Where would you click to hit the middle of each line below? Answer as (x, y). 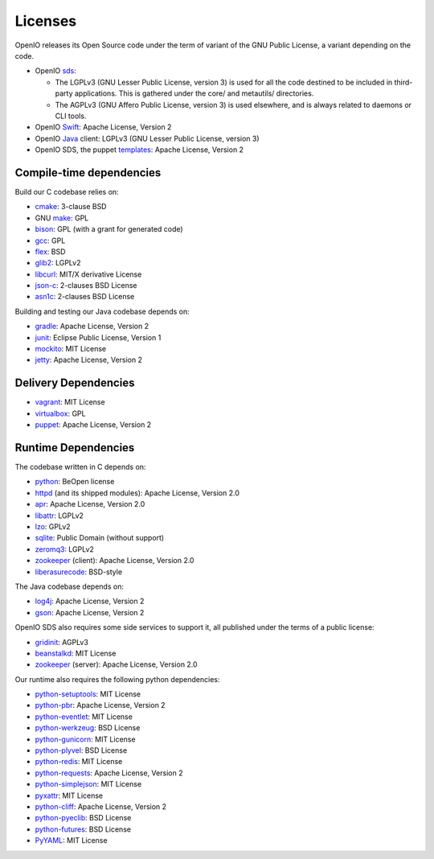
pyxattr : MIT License (69, 795)
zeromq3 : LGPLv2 (64, 549)
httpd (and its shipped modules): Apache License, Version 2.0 (137, 493)
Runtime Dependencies (75, 448)
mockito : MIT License (71, 349)
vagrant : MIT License (70, 402)
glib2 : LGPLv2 (58, 263)
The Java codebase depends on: (70, 586)
